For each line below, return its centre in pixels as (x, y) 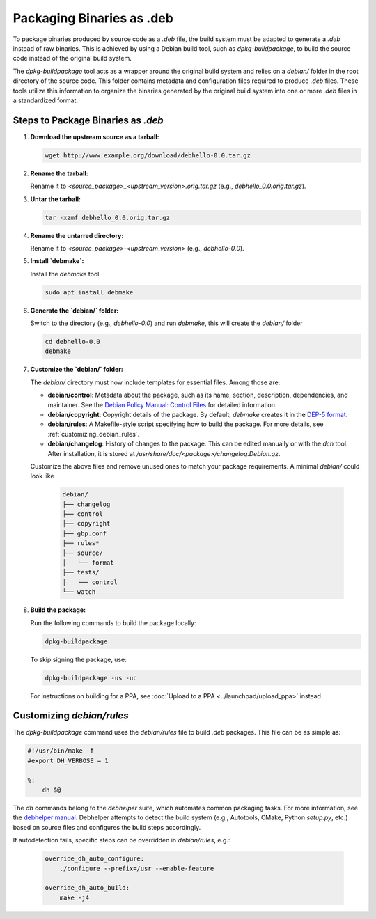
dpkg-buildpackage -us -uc (91, 678)
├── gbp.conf (85, 533)
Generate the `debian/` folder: (75, 311)
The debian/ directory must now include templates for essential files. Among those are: (155, 382)
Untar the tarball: (56, 199)
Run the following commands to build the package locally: (113, 622)
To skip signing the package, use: (78, 659)
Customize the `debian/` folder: (77, 370)
